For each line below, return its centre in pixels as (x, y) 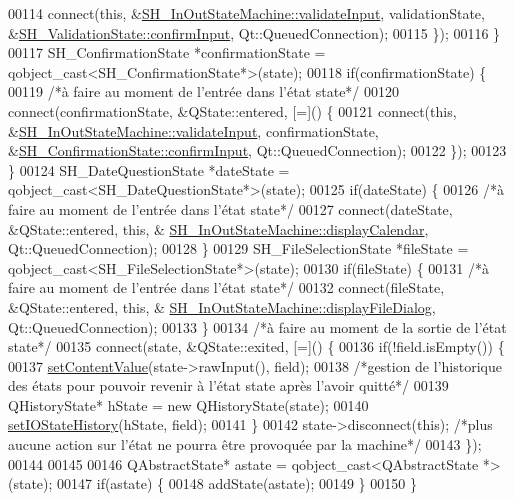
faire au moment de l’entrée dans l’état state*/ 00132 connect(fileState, (226, 287)
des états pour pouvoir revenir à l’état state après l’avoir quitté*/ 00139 (228, 385)
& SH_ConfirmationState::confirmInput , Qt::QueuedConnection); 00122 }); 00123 (257, 150)
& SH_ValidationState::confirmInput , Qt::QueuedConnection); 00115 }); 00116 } (254, 32)
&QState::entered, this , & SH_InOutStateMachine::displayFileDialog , (222, 306)
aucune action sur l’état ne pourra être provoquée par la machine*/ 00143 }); (245, 444)
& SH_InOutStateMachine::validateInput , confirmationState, (193, 130)
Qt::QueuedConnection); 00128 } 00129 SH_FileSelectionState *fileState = (238, 248)
